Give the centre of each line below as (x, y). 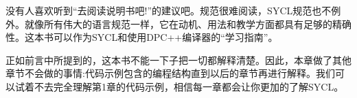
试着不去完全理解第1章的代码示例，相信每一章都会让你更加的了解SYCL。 (179, 86)
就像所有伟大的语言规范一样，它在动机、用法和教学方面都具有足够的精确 (188, 23)
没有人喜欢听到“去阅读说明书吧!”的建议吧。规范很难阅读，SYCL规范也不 (169, 10)
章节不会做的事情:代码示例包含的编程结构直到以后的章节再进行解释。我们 (170, 73)
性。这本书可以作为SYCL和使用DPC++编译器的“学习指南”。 (142, 37)
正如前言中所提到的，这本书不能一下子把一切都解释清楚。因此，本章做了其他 (178, 60)
